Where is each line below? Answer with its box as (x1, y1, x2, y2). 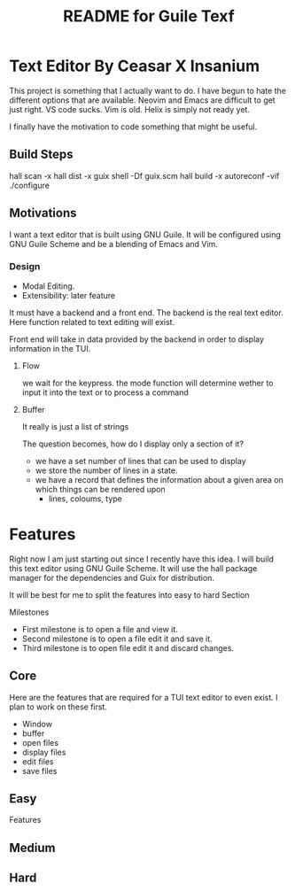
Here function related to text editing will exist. (9, 316, 175, 327)
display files (21, 747, 66, 757)
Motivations (9, 205, 77, 221)
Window (21, 718, 53, 729)
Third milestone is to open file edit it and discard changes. (21, 642, 235, 653)
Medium (9, 840, 56, 856)
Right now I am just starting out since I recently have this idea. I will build (9, 554, 275, 564)
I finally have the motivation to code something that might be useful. (9, 121, 258, 132)
